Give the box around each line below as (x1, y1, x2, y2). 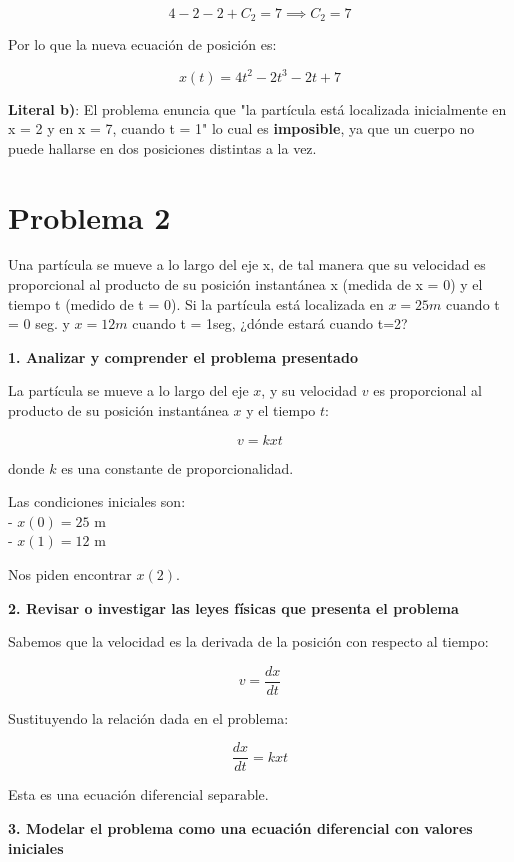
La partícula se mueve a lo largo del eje (8, 380, 249, 401)
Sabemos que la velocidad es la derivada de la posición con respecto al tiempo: (8, 631, 489, 652)
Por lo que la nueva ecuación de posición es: (8, 34, 277, 55)
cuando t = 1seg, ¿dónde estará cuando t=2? (132, 313, 408, 334)
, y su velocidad (261, 380, 358, 401)
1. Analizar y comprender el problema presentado (8, 346, 358, 367)
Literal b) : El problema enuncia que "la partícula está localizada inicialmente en (8, 98, 507, 119)
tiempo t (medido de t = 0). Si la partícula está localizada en (8, 293, 384, 314)
